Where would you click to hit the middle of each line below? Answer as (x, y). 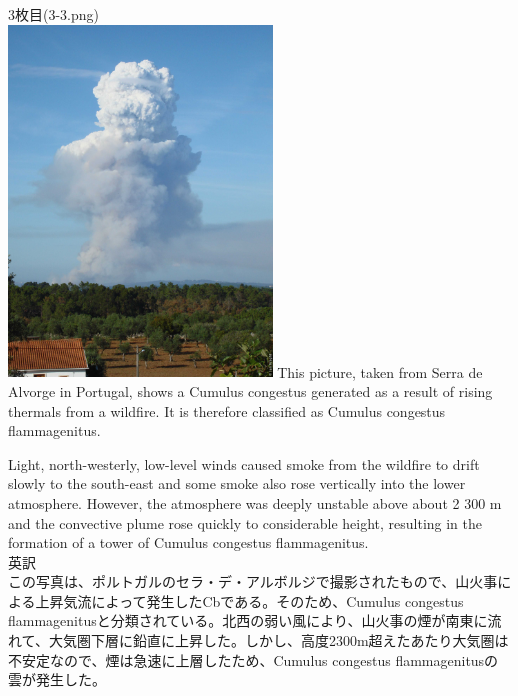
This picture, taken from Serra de (380, 371)
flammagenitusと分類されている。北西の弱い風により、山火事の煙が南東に (248, 620)
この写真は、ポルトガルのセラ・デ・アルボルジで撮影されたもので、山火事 (253, 581)
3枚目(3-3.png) (54, 14)
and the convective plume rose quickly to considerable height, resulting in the (245, 522)
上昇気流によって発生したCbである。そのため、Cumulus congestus (249, 600)
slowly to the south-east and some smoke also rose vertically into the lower (237, 483)
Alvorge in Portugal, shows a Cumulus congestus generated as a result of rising (250, 390)
